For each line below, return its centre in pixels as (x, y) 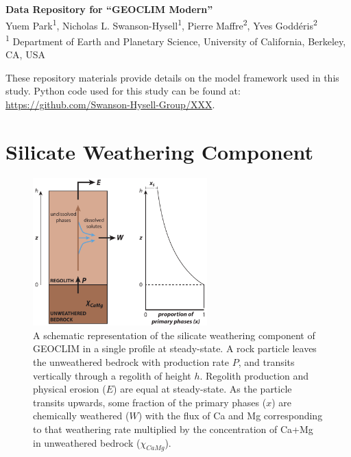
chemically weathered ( (81, 416)
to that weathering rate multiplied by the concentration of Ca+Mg (173, 429)
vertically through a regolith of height (112, 375)
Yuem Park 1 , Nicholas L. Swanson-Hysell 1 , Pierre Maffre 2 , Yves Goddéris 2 (161, 24)
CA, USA (25, 54)
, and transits (266, 362)
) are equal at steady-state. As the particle (203, 389)
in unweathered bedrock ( (87, 442)
